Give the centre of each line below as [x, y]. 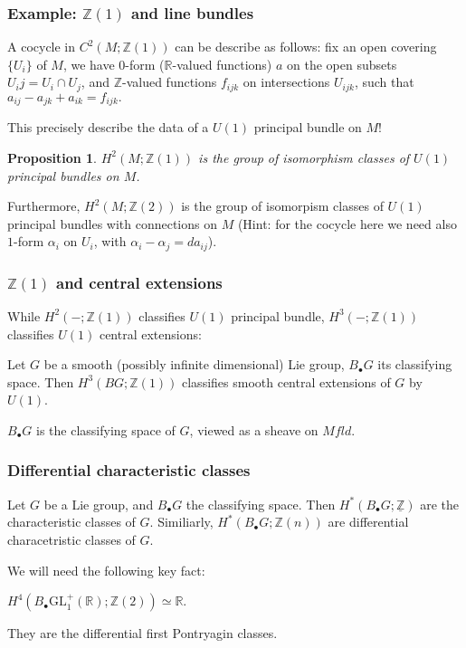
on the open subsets [342, 64]
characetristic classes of [71, 539]
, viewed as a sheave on [254, 429]
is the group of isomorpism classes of [282, 206]
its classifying [415, 364]
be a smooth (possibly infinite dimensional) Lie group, [194, 364]
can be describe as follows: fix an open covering [306, 47]
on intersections [286, 82]
